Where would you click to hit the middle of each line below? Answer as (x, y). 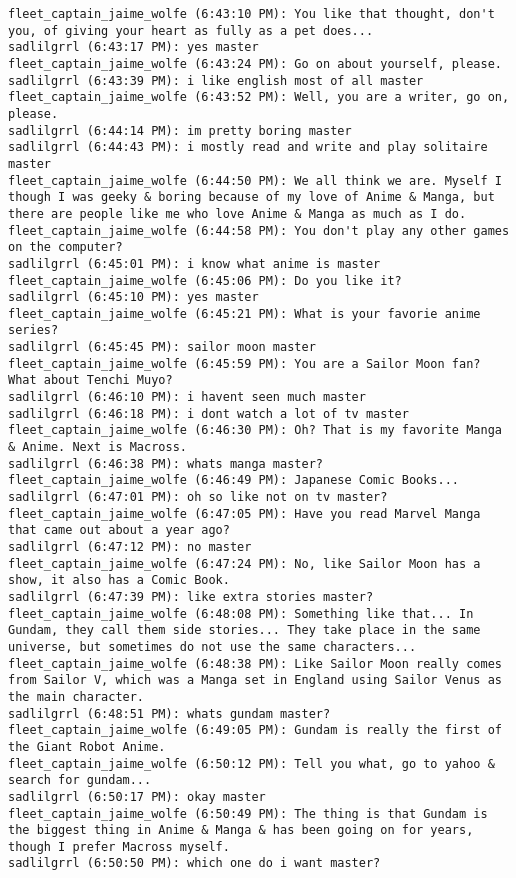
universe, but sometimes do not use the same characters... (212, 646)
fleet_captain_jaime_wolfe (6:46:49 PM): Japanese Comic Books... (234, 480)
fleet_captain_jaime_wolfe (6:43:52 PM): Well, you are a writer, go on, (259, 97)
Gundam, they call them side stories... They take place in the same (244, 630)
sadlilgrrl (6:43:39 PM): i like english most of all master (216, 80)
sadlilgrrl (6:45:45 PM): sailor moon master (162, 347)
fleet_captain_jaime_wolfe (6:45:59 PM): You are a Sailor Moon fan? (244, 363)
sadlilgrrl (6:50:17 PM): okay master (137, 796)
